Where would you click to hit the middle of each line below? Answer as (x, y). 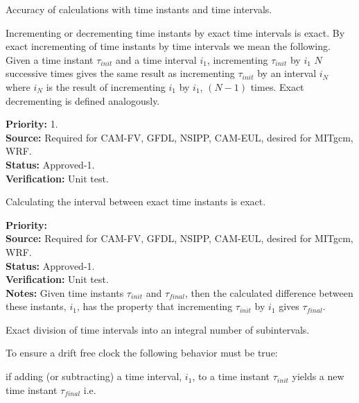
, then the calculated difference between (269, 292)
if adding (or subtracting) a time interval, (94, 376)
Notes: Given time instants (65, 292)
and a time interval (156, 59)
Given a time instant (50, 59)
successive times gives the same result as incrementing (120, 73)
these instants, (36, 306)
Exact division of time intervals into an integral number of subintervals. (158, 329)
